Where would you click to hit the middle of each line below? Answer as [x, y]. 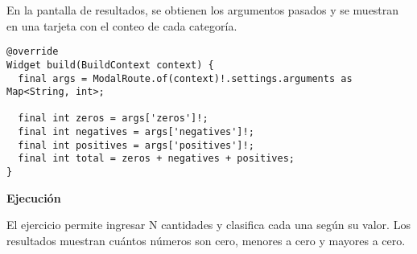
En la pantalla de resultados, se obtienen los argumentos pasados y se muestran [203, 10]
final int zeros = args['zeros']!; [113, 119]
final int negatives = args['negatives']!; [136, 132]
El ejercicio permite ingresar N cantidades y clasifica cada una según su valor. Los [208, 225]
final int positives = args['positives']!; [136, 145]
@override [33, 52]
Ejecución [34, 197]
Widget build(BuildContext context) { [110, 65]
